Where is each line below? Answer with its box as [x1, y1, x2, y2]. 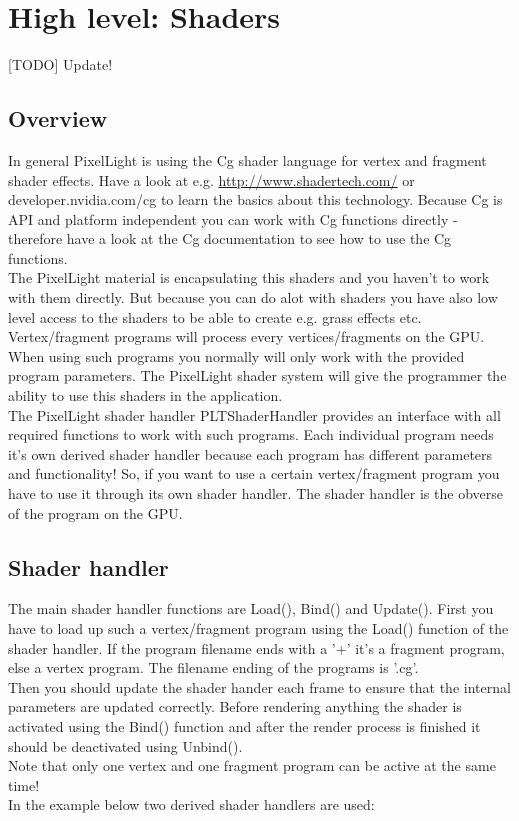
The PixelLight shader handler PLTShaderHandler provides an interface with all [8, 404, 501, 425]
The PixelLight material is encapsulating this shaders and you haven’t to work [8, 267, 490, 288]
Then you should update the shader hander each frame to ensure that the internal [8, 676, 511, 697]
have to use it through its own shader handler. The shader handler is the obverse [8, 483, 503, 504]
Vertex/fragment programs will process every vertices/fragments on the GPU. [8, 326, 485, 347]
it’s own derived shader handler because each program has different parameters [8, 443, 493, 464]
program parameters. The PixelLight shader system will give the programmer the [8, 365, 507, 386]
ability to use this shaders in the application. [8, 385, 283, 406]
